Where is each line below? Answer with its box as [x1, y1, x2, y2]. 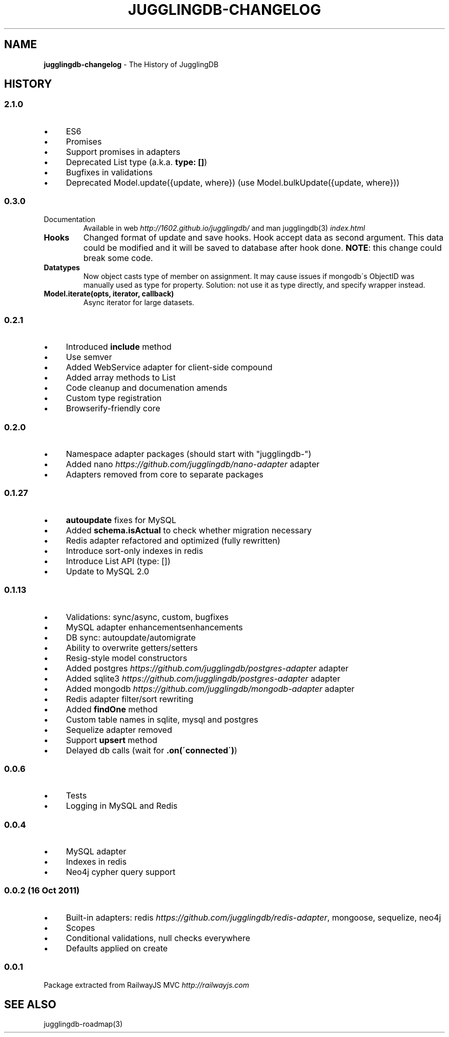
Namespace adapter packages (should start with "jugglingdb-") [66, 449, 312, 460]
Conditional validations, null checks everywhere [66, 932, 250, 943]
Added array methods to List [66, 372, 176, 383]
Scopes [66, 922, 95, 933]
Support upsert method [66, 734, 157, 745]
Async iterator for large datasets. [83, 297, 194, 307]
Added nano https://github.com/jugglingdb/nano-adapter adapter [66, 459, 320, 470]
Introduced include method [66, 342, 172, 352]
